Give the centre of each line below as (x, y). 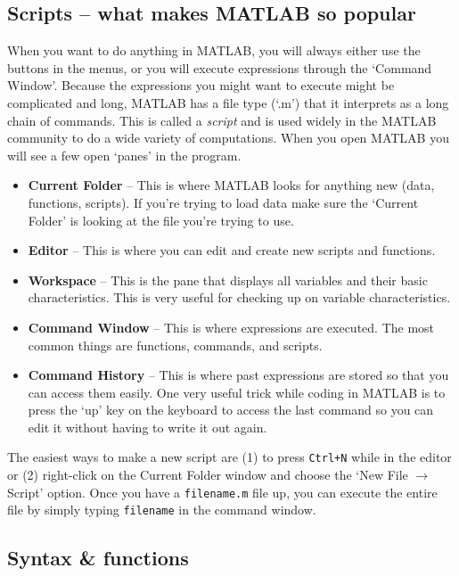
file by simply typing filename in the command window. (162, 510)
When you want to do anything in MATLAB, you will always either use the (214, 50)
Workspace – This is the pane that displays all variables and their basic (228, 280)
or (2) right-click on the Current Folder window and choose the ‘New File (208, 475)
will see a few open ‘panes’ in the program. (124, 155)
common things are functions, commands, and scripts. (175, 345)
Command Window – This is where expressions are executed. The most (231, 327)
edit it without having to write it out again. (148, 427)
